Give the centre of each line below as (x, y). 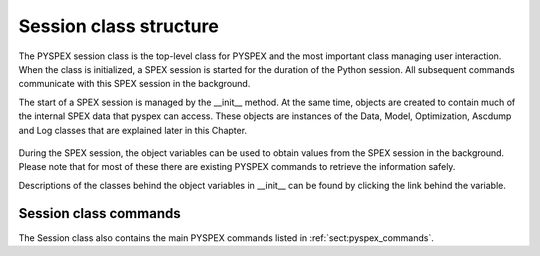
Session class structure (118, 26)
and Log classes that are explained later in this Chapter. (133, 130)
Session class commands (99, 213)
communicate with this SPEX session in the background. (134, 84)
